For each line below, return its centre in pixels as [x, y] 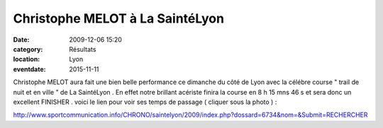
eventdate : [29, 69]
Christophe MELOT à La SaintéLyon [119, 18]
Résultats [83, 49]
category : [28, 49]
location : [27, 59]
